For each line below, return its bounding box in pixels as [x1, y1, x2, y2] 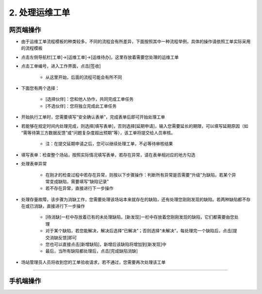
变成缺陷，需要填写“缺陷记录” [49, 179, 109, 184]
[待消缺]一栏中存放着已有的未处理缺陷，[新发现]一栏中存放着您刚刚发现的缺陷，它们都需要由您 [45, 214, 235, 220]
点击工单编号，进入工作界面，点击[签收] [21, 63, 101, 69]
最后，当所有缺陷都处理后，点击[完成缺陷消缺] [45, 248, 138, 254]
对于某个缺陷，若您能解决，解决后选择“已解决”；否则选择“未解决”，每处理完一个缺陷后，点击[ [45, 228, 233, 234]
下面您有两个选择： [21, 85, 60, 91]
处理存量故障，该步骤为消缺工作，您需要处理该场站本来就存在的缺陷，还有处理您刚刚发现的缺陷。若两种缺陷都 [21, 196, 242, 202]
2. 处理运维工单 [9, 7, 70, 18]
